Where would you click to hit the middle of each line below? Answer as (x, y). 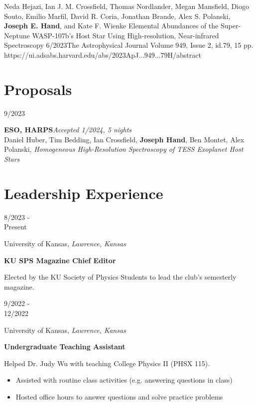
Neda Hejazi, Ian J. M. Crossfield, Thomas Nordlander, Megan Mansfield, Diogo (127, 6)
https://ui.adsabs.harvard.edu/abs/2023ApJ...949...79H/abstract (103, 54)
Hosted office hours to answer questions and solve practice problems (119, 396)
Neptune (17, 35)
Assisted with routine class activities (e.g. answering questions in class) (124, 380)
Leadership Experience (84, 193)
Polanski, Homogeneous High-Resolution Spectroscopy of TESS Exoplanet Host (124, 149)
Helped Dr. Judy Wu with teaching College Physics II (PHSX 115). (107, 363)
